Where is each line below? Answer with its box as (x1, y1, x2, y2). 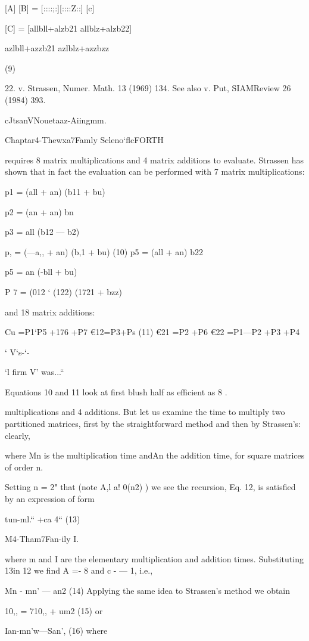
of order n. (5, 460, 43, 473)
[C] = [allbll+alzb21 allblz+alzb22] (5, 21, 132, 34)
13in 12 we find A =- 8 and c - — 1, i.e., (5, 564, 153, 577)
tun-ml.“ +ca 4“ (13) (5, 512, 80, 525)
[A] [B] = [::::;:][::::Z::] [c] (5, 2, 95, 14)
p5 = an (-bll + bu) (5, 265, 77, 278)
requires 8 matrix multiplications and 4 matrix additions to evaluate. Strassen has (5, 153, 304, 166)
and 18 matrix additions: (5, 305, 95, 318)
